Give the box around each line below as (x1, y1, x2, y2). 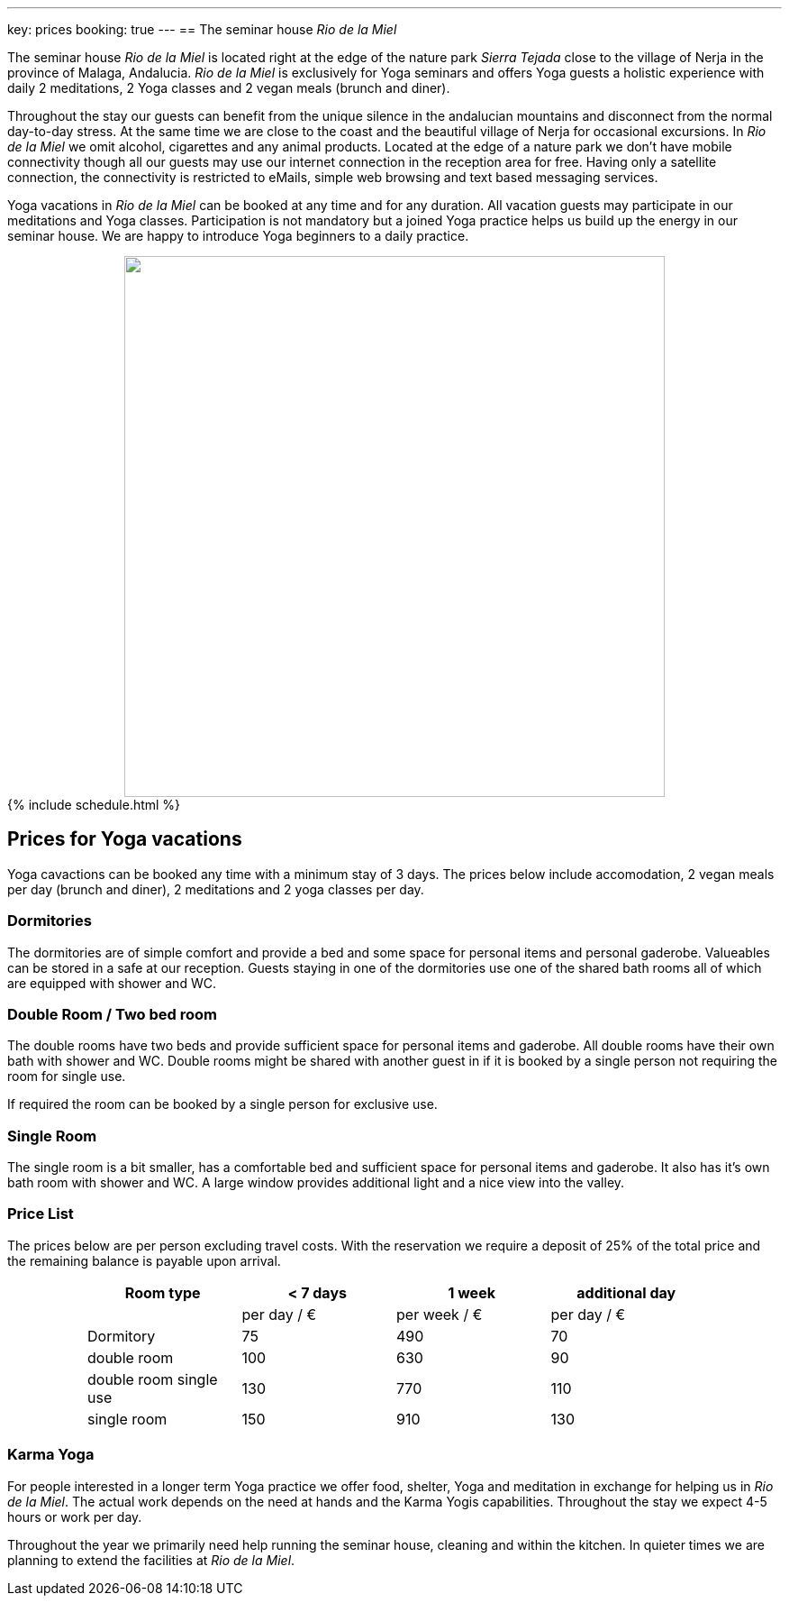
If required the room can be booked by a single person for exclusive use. (7, 1096, 438, 1113)
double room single (87, 1369, 218, 1388)
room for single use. (7, 1068, 126, 1085)
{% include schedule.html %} (7, 797, 181, 812)
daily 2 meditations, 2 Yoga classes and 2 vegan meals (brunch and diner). (7, 80, 450, 96)
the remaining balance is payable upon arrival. (7, 1252, 281, 1269)
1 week (448, 1283, 495, 1302)
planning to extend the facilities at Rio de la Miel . (7, 1552, 295, 1568)
